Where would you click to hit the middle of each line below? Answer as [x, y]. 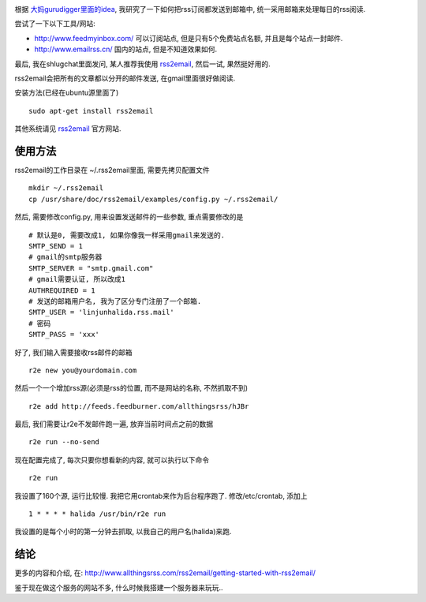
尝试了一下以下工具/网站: [55, 24]
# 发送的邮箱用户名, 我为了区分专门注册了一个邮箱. [115, 301]
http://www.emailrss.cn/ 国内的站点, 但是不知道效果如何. [125, 49]
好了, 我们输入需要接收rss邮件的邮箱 [74, 352]
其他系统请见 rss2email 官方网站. [68, 129]
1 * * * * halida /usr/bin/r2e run [97, 514]
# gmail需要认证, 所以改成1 [77, 279]
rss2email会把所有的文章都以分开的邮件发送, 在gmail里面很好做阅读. [125, 78]
